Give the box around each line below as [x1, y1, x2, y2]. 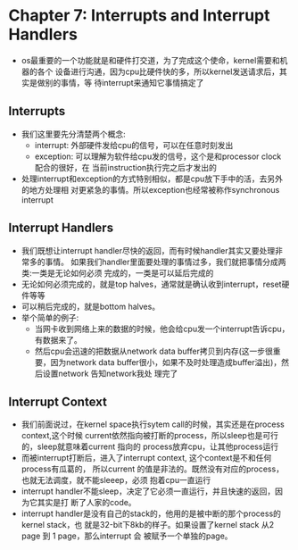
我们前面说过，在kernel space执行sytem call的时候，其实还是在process [21, 419, 285, 429]
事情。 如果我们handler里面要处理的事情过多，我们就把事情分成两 [45, 256, 286, 267]
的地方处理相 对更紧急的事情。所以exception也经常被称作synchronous [21, 184, 280, 195]
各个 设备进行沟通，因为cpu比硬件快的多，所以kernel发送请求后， [37, 66, 280, 77]
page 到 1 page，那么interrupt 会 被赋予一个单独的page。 [21, 530, 233, 541]
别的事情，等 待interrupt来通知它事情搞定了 [45, 77, 204, 87]
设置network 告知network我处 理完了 [42, 368, 178, 379]
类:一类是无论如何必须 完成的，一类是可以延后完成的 [21, 267, 214, 278]
